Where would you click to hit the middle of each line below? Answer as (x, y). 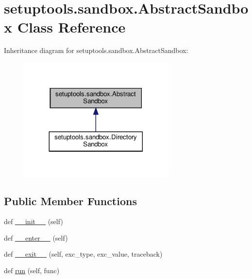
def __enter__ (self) (36, 237)
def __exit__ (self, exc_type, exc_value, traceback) (83, 254)
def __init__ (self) (34, 221)
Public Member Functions (70, 201)
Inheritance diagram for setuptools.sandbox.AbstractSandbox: (96, 50)
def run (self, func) (32, 270)
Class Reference (71, 27)
